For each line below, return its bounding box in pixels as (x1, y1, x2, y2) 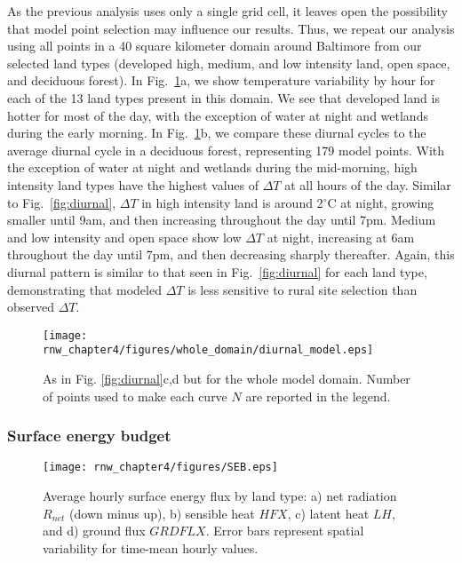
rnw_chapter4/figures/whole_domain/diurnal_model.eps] (43, 344, 374, 357)
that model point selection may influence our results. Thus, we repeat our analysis (7, 19, 455, 37)
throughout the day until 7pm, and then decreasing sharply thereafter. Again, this (7, 245, 455, 264)
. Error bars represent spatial (205, 521, 364, 540)
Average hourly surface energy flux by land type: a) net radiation (43, 487, 397, 505)
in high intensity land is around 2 (141, 193, 323, 211)
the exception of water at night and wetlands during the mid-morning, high (7, 158, 418, 177)
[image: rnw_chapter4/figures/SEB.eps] (43, 461, 278, 474)
